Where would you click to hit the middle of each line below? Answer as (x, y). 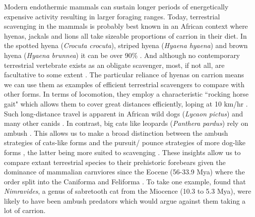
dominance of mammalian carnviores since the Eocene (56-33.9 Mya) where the (125, 172)
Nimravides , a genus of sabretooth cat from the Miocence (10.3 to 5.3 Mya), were (128, 191)
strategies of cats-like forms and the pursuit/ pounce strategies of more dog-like (125, 142)
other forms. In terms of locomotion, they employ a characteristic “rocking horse (126, 94)
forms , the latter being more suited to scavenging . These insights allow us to (123, 152)
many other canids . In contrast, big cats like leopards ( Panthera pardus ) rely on (126, 123)
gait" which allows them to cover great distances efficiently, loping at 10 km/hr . (126, 103)
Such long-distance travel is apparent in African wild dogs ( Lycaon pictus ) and (124, 113)
